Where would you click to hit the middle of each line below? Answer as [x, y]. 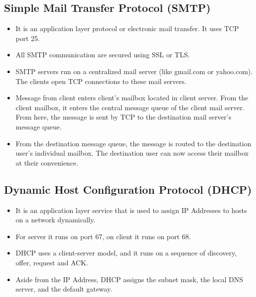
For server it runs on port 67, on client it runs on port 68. [103, 236]
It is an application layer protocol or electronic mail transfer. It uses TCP [127, 28]
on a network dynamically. [55, 220]
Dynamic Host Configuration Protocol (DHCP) [128, 189]
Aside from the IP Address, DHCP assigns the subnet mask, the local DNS [129, 279]
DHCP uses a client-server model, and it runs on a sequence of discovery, [126, 253]
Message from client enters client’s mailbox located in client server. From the [132, 98]
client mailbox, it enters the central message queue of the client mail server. [130, 107]
